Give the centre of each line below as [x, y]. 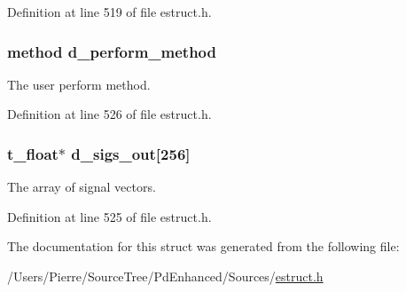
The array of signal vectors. [82, 187]
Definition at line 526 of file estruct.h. [109, 114]
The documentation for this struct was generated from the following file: [203, 246]
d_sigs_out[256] [131, 153]
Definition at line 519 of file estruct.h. [109, 12]
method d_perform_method [112, 51]
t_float [33, 153]
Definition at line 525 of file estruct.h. [109, 216]
